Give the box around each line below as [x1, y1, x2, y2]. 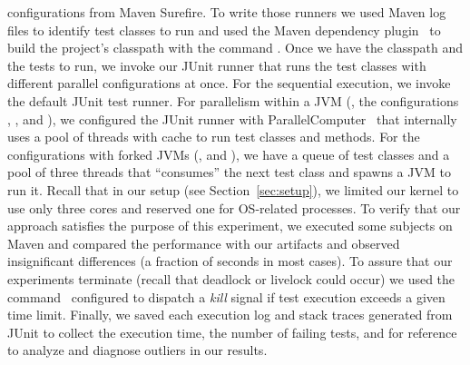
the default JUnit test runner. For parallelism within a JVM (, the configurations [7, 91, 459, 110]
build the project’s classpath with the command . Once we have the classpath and [7, 38, 464, 57]
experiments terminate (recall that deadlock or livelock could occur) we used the [7, 269, 455, 288]
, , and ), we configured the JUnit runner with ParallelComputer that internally [7, 109, 457, 128]
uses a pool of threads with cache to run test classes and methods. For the [7, 127, 420, 146]
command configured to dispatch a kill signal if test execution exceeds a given [7, 287, 446, 306]
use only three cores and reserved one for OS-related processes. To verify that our [7, 198, 461, 217]
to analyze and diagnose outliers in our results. [7, 340, 268, 360]
